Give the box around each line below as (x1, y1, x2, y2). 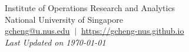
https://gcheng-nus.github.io (81, 25, 184, 37)
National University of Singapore (5, 13, 123, 25)
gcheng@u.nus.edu (5, 25, 70, 37)
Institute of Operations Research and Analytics (5, 2, 175, 13)
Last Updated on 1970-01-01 (5, 36, 106, 48)
